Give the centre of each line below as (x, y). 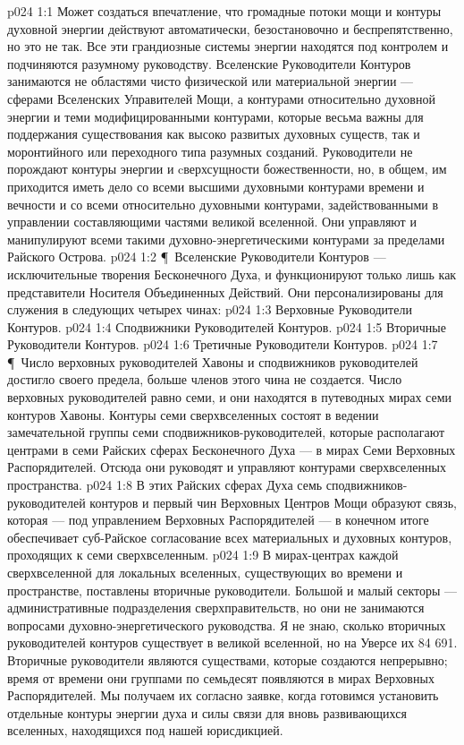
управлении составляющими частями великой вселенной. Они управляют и (212, 222)
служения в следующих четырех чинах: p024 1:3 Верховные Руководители (210, 309)
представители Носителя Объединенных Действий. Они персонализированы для (225, 291)
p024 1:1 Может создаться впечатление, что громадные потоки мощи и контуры (224, 11)
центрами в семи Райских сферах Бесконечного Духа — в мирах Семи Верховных (232, 449)
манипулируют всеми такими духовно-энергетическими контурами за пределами (226, 239)
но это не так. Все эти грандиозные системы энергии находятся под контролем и (228, 46)
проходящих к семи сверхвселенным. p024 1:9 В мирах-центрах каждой (203, 555)
